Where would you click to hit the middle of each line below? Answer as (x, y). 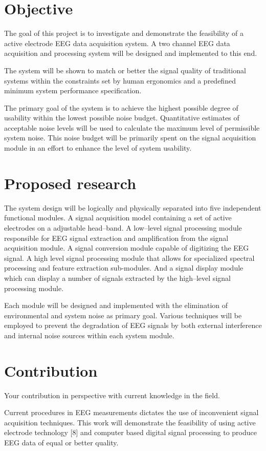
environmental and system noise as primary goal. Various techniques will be (123, 315)
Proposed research (70, 183)
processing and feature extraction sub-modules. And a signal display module (124, 268)
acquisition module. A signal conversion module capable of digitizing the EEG (127, 248)
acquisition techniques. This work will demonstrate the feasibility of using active (130, 422)
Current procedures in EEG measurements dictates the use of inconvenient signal (131, 412)
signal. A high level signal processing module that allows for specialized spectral (129, 258)
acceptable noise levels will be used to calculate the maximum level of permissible (132, 127)
